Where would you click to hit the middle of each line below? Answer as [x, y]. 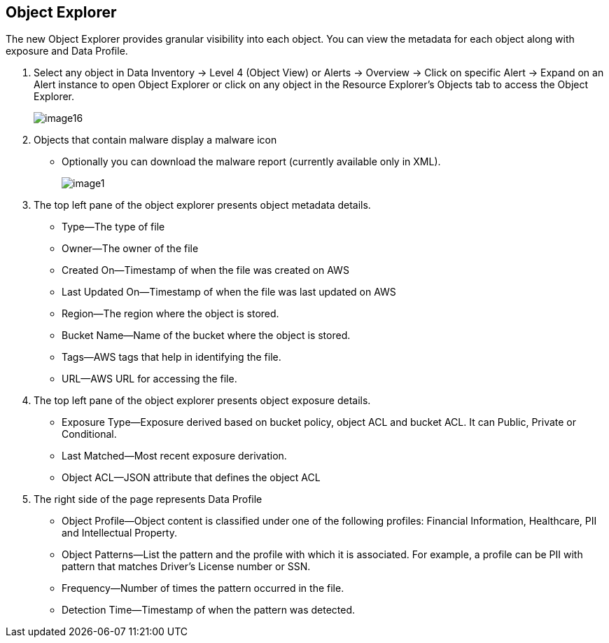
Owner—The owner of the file [130, 249]
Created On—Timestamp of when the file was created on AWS [205, 270]
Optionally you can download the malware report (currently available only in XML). [251, 162]
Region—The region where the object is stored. [170, 314]
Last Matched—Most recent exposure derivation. [174, 456]
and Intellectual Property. [120, 533]
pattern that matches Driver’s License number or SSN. [186, 567]
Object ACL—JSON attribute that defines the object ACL [191, 478]
